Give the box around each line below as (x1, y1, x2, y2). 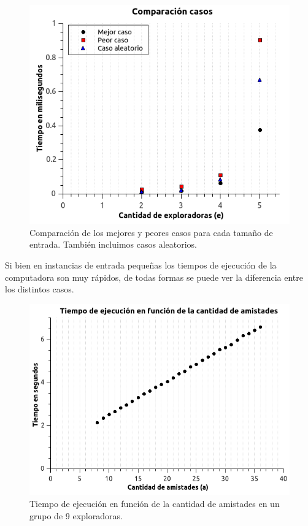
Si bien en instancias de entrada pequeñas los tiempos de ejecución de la (5, 258, 277, 271)
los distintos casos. (5, 283, 74, 295)
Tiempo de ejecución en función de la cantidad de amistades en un (29, 497, 280, 510)
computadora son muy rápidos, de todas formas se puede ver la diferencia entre (5, 270, 303, 283)
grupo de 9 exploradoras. (29, 509, 123, 522)
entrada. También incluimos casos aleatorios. (29, 238, 197, 251)
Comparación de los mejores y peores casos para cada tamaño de (29, 226, 273, 238)
